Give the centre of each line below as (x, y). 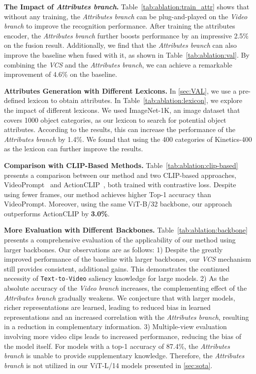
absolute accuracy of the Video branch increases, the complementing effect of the (126, 288)
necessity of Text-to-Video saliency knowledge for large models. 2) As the (116, 278)
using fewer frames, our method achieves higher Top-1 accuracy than (108, 194)
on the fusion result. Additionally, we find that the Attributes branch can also (120, 45)
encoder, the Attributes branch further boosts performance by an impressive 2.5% (127, 35)
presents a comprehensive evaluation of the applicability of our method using (120, 240)
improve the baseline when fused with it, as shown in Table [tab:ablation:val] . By (127, 54)
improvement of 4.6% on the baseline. (61, 74)
